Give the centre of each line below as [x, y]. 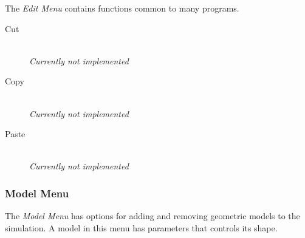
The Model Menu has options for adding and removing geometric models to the [152, 216]
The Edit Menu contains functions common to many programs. [122, 8]
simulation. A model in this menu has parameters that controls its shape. [141, 227]
